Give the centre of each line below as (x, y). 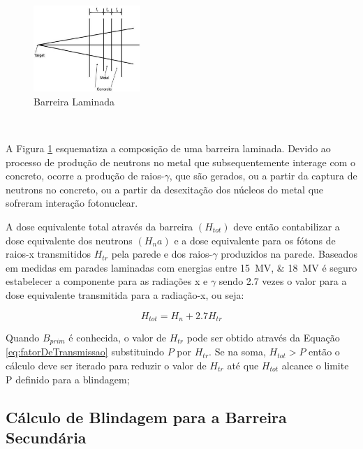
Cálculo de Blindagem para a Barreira (146, 417)
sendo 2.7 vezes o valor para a (283, 281)
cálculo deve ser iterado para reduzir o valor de (106, 365)
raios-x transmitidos (49, 254)
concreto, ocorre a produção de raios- (85, 176)
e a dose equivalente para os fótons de (255, 240)
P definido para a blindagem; (68, 379)
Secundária (46, 437)
